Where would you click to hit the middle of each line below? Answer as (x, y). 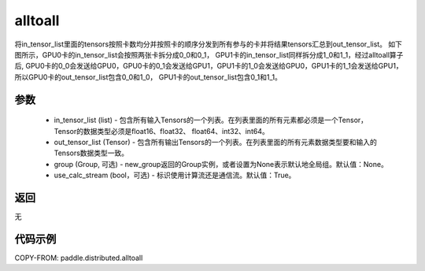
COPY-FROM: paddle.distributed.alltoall (79, 258)
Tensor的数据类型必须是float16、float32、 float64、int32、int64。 (161, 131)
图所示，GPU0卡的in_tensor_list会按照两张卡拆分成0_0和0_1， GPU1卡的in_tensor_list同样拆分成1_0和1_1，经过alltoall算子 (209, 54)
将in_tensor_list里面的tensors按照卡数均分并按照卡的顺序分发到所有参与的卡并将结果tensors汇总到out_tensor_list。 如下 (209, 44)
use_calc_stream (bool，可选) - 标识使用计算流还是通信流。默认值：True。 (175, 175)
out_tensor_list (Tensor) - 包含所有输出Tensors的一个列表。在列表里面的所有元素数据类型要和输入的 (215, 142)
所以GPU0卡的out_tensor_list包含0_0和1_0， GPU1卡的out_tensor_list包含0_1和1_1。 (148, 77)
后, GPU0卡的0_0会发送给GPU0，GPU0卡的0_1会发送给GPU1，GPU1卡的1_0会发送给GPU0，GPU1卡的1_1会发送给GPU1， (209, 66)
